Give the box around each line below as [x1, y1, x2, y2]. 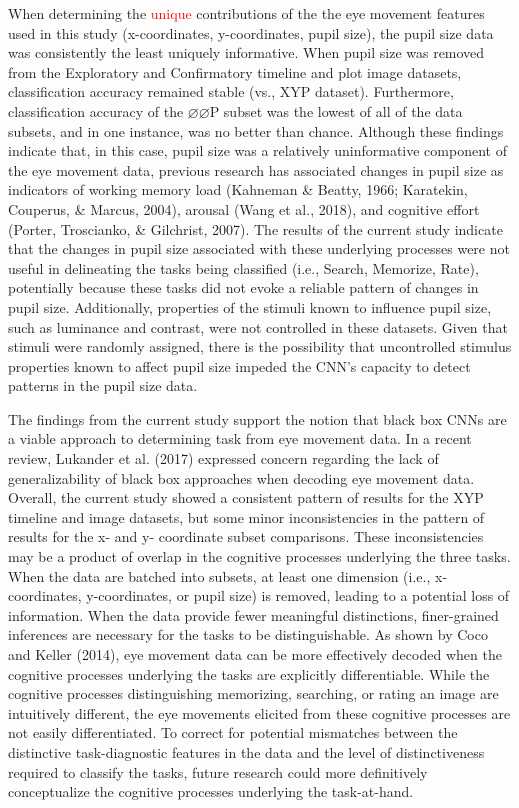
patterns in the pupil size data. [8, 375, 198, 396]
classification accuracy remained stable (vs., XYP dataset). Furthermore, [8, 81, 454, 102]
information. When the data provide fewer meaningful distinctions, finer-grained [8, 604, 499, 625]
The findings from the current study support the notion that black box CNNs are [8, 408, 507, 429]
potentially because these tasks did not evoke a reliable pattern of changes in [8, 277, 479, 298]
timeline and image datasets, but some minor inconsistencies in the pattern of [8, 506, 485, 527]
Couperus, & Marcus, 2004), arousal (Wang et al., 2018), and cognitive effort [8, 198, 480, 219]
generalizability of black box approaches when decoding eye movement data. [8, 467, 475, 488]
